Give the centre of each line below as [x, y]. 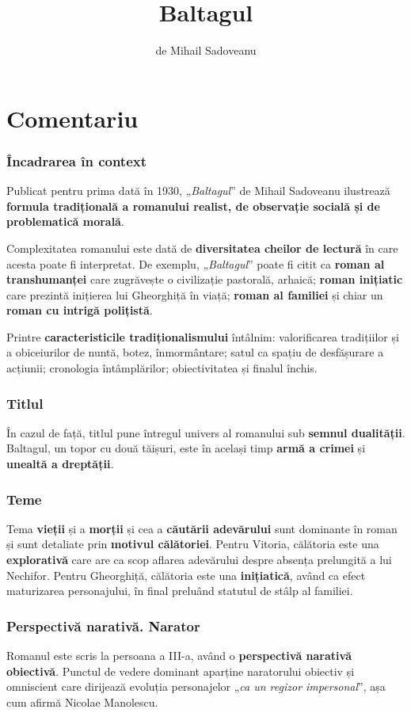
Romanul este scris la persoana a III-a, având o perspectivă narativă [179, 656]
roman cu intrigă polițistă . [80, 310]
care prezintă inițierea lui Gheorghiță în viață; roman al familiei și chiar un [195, 294]
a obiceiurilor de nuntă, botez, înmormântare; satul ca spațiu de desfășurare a [195, 352]
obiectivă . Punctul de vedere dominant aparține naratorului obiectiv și [181, 671]
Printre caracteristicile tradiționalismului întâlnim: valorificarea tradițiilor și [203, 336]
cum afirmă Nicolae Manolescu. [82, 702]
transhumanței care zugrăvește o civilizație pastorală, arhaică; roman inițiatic [205, 279]
